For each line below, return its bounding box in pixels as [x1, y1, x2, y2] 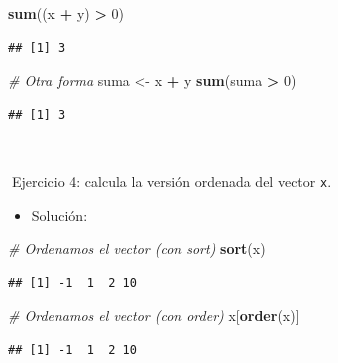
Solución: [31, 204, 88, 225]
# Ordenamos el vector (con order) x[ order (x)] [8, 305, 300, 326]
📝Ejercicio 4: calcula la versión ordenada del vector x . [8, 170, 332, 191]
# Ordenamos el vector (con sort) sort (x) [8, 238, 266, 259]
